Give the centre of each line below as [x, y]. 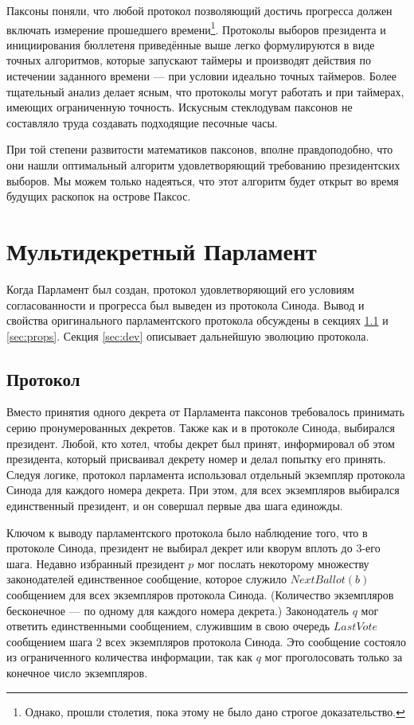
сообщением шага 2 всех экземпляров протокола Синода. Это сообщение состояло [207, 641]
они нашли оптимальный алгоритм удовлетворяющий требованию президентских [203, 165]
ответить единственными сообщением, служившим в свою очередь [168, 626]
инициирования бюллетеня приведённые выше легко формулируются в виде [191, 44]
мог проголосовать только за [334, 657]
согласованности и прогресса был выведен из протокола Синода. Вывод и [186, 304]
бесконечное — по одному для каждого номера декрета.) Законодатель [178, 610]
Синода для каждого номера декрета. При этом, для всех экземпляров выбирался [203, 490]
